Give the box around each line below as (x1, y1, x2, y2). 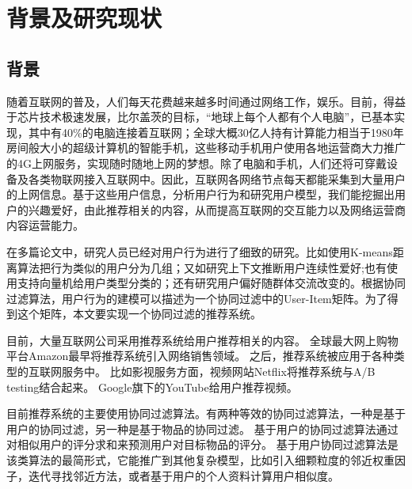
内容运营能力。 (6, 217, 84, 233)
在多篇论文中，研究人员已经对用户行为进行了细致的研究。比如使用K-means (6, 243, 393, 260)
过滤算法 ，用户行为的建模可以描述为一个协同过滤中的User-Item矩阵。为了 (6, 290, 387, 306)
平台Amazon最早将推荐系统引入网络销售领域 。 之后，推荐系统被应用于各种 (6, 347, 394, 364)
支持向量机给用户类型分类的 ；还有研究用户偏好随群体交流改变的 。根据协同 (17, 275, 406, 291)
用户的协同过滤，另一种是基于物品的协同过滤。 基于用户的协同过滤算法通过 (6, 420, 399, 437)
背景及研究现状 (6, 2, 162, 34)
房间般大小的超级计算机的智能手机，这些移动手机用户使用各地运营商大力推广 (6, 139, 406, 156)
